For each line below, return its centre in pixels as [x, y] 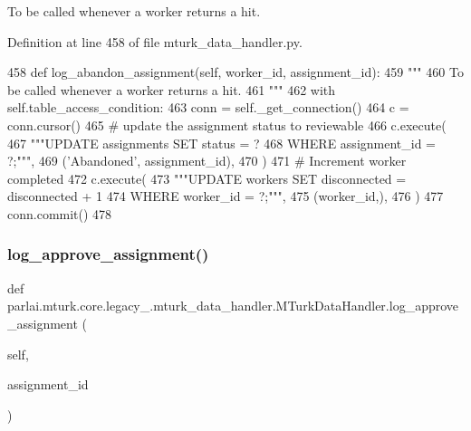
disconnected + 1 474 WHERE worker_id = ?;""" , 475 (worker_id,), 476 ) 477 [226, 196]
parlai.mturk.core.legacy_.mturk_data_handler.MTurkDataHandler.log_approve [233, 306]
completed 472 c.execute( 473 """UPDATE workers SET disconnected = [207, 178]
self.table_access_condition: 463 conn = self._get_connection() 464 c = [208, 107]
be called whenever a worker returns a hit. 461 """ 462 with [172, 89]
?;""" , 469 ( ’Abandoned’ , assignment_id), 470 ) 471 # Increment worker [207, 161]
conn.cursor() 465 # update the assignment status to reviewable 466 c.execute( [227, 125]
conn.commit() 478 [60, 213]
